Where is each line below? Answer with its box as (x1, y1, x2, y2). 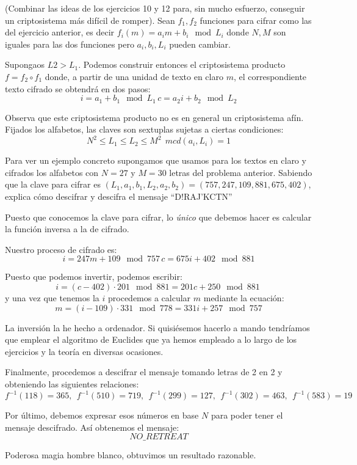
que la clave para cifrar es (5, 178, 101, 191)
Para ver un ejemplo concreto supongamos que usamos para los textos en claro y (5, 154, 306, 167)
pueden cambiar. (169, 37, 231, 50)
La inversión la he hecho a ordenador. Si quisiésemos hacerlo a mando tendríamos (5, 321, 310, 334)
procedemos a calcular (108, 291, 191, 304)
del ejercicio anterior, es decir (5, 26, 115, 38)
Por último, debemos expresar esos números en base (5, 409, 199, 422)
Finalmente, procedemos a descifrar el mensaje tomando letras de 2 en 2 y (5, 365, 283, 378)
